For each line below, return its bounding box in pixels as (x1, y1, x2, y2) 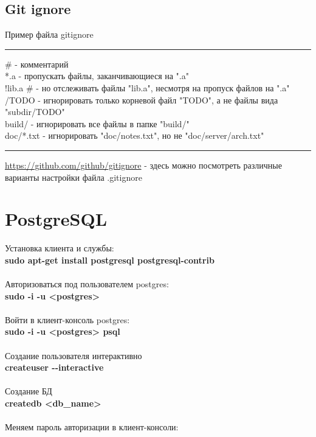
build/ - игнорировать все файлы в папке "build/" (5, 117, 190, 130)
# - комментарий (5, 57, 69, 70)
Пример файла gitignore (5, 28, 94, 41)
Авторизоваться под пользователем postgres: (5, 278, 169, 290)
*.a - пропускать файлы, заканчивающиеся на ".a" (5, 69, 189, 82)
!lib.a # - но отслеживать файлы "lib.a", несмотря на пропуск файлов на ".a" (5, 81, 290, 94)
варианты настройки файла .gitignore (5, 170, 142, 183)
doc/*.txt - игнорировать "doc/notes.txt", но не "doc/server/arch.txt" (5, 129, 264, 142)
